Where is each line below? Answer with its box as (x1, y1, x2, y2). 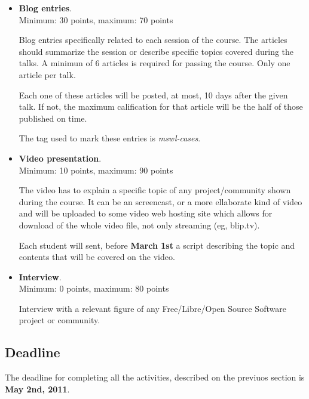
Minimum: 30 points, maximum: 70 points (19, 13, 173, 26)
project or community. (19, 314, 100, 326)
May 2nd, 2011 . (5, 382, 70, 395)
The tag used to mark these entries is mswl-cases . (19, 132, 201, 144)
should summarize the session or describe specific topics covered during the (19, 45, 294, 57)
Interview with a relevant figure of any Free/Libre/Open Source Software (19, 302, 286, 314)
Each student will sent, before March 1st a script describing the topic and (19, 239, 295, 251)
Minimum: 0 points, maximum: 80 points (19, 282, 169, 295)
